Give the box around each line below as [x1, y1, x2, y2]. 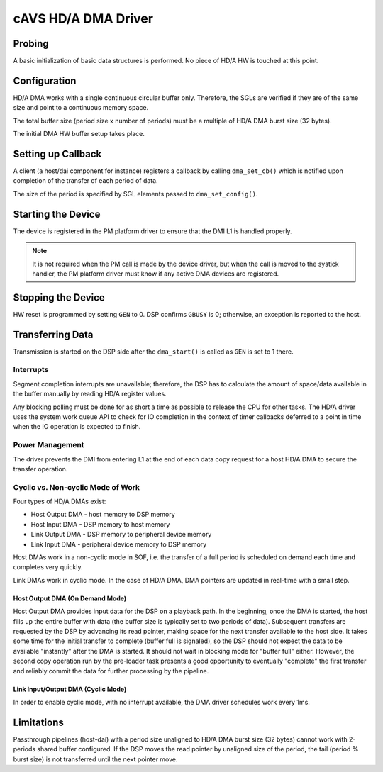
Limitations [13, 716, 64, 728]
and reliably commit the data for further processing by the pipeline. [13, 666, 209, 675]
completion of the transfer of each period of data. [13, 177, 159, 185]
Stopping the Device [13, 291, 106, 303]
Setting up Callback [13, 147, 102, 160]
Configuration [13, 74, 77, 86]
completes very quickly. [13, 563, 83, 571]
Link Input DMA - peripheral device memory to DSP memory [30, 539, 207, 549]
